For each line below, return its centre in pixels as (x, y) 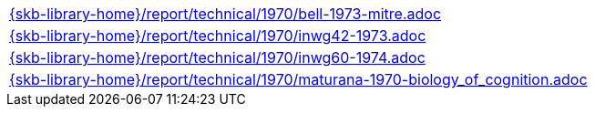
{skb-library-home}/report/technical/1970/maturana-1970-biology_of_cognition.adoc (298, 79)
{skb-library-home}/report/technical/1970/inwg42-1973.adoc (218, 36)
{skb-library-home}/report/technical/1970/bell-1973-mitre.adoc (226, 14)
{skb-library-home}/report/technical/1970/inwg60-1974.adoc (217, 57)
